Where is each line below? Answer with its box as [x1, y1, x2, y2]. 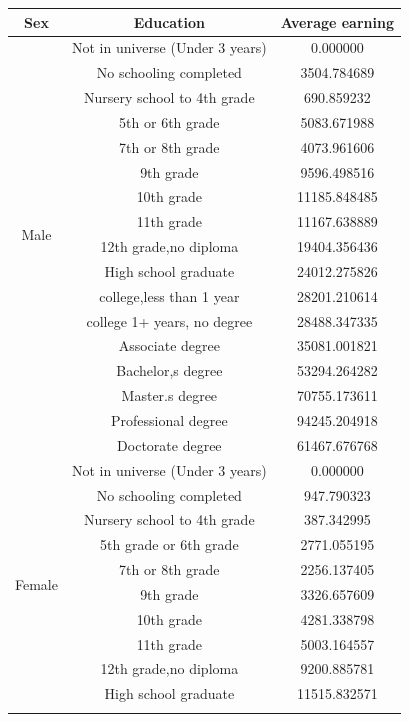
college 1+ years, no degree [86, 310, 253, 331]
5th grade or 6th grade [100, 534, 239, 555]
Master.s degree [121, 385, 218, 406]
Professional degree [110, 410, 228, 430]
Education [133, 11, 205, 32]
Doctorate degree [117, 434, 222, 455]
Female [15, 574, 58, 595]
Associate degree [118, 335, 220, 356]
